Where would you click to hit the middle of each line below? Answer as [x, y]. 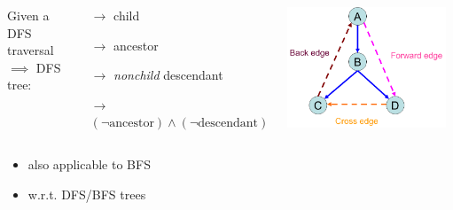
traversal [31, 50]
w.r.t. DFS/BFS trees [87, 194]
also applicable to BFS [89, 164]
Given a [28, 15]
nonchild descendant [168, 75]
